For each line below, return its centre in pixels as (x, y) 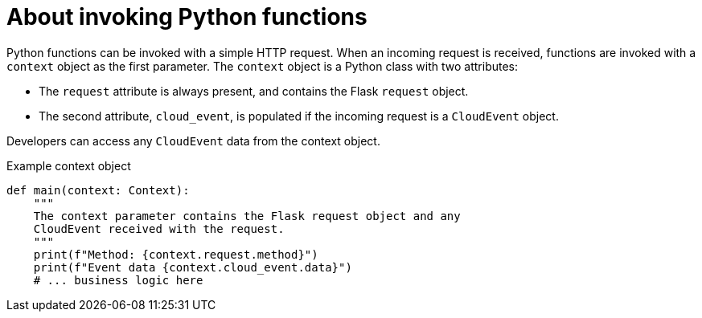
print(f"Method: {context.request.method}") (176, 254)
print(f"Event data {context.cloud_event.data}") (193, 267)
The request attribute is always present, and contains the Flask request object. (254, 91)
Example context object (69, 165)
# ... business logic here (118, 280)
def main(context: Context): (98, 190)
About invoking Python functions (187, 17)
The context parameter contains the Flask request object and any (247, 216)
